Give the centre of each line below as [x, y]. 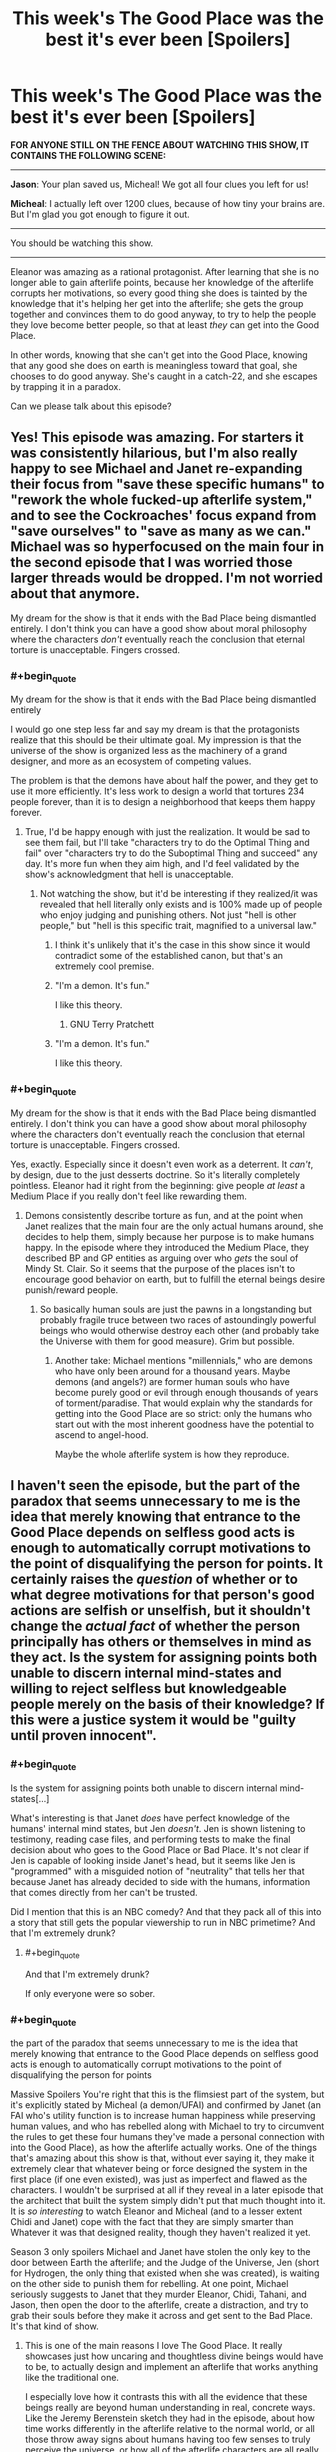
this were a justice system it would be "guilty [153, 1720]
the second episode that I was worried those [151, 562]
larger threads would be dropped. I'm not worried [166, 578]
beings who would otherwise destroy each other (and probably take [179, 1330]
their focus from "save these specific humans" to [167, 484]
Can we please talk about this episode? [91, 406]
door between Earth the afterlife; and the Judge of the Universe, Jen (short [165, 2263]
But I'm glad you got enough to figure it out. [100, 214]
